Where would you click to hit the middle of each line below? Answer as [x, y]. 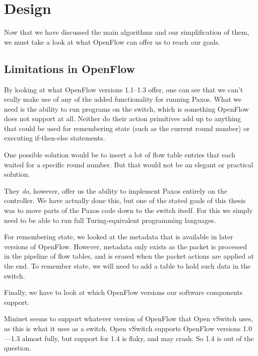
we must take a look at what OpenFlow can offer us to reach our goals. [112, 41]
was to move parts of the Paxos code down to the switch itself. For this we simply [129, 210]
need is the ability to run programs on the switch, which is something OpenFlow [127, 108]
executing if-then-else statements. [55, 138]
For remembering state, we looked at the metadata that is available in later [119, 237]
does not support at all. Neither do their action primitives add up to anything [123, 118]
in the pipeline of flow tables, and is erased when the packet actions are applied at [129, 256]
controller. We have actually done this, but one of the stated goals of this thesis [125, 200]
